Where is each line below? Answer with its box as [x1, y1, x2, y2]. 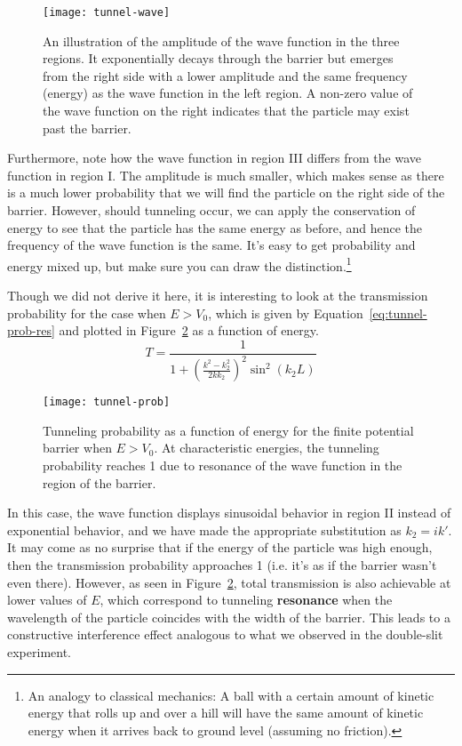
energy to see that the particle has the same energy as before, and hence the [7, 218, 423, 237]
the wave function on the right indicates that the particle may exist [43, 101, 410, 120]
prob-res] [7, 321, 55, 340]
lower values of [7, 590, 87, 609]
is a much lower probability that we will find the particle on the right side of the [7, 183, 445, 202]
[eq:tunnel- [369, 303, 427, 322]
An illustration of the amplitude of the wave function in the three [43, 31, 400, 50]
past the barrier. [43, 118, 131, 137]
